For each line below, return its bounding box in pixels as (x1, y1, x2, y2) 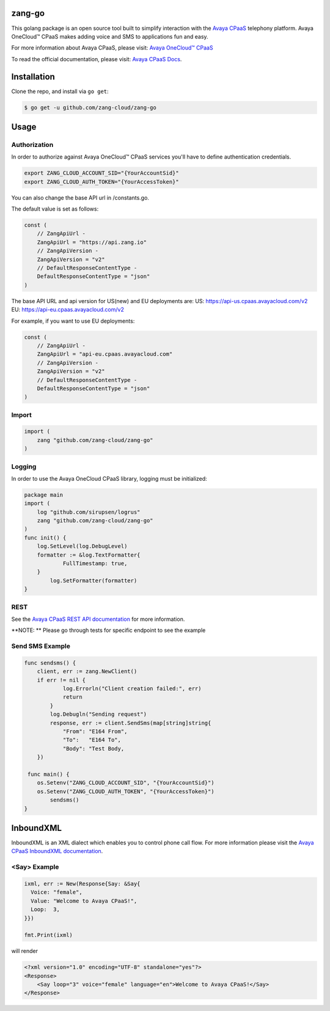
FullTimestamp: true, (62, 560, 128, 567)
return (62, 694, 82, 701)
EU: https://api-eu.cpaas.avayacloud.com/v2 (11, 306, 125, 314)
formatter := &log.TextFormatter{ (37, 551, 141, 558)
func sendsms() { (24, 659, 76, 666)
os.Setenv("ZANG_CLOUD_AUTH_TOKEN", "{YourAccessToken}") (37, 787, 215, 795)
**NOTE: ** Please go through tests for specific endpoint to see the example (11, 626, 206, 634)
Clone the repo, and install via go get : (11, 88, 109, 95)
